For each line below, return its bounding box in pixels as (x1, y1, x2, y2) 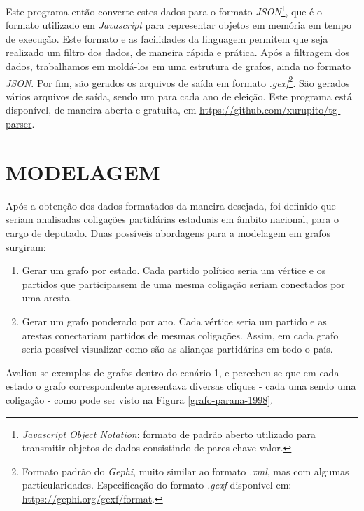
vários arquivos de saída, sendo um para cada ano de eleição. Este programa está (6, 88, 352, 103)
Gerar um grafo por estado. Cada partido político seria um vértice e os (22, 263, 326, 278)
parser (6, 116, 32, 131)
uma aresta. (22, 290, 73, 305)
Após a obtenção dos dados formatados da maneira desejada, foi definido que (6, 198, 336, 212)
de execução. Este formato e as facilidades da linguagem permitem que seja (6, 31, 328, 46)
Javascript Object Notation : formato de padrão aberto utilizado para (22, 426, 316, 441)
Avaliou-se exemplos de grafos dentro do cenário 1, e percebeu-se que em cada (6, 364, 339, 379)
